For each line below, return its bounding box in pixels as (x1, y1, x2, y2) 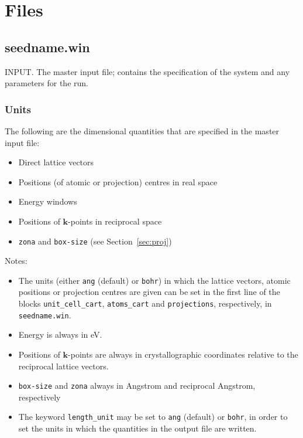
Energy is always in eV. (18, 328, 102, 341)
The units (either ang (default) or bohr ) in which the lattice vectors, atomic (18, 274, 291, 286)
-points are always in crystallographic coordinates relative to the (68, 348, 298, 360)
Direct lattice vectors (18, 156, 94, 168)
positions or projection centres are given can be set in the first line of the (18, 286, 280, 298)
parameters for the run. (5, 77, 88, 89)
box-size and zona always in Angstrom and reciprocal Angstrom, (18, 379, 256, 392)
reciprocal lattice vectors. (18, 359, 109, 372)
